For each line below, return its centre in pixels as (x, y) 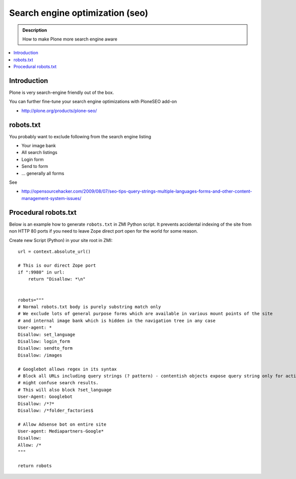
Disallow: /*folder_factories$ (56, 410)
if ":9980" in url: (41, 272)
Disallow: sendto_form (45, 348)
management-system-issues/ (51, 198)
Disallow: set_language (47, 334)
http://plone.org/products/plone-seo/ (59, 111)
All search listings (39, 153)
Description (35, 30)
